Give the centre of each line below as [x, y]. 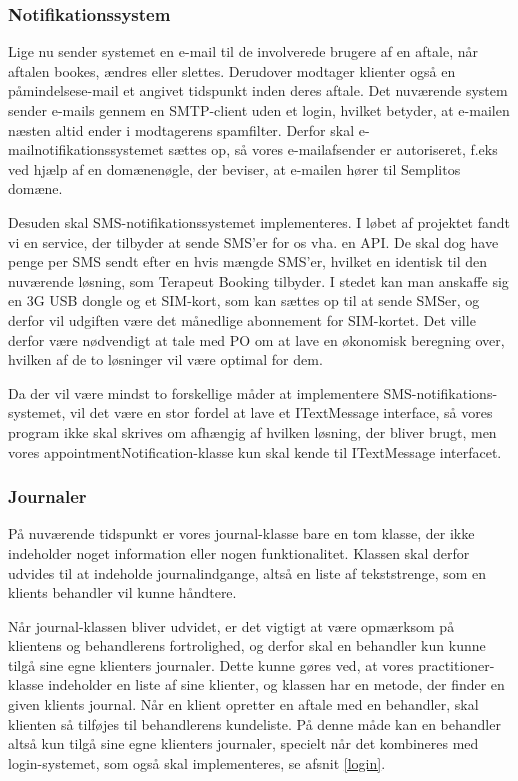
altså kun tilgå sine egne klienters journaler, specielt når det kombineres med [243, 743]
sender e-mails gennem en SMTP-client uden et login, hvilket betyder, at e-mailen [259, 110]
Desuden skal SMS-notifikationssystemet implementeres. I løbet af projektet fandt [259, 221]
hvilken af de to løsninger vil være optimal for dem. [165, 359]
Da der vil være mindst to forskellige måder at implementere [193, 392]
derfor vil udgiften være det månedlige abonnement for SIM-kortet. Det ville [242, 319]
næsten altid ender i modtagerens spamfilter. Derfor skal [181, 129]
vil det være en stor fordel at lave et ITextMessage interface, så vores [281, 412]
